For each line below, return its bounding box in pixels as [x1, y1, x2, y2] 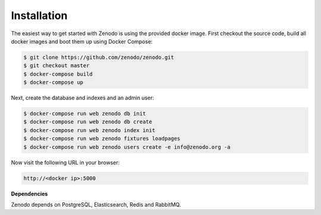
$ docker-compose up [23, 79, 83, 86]
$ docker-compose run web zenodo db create [23, 119, 153, 125]
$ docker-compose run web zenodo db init [23, 110, 146, 117]
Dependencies [11, 190, 48, 197]
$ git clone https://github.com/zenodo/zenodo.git [23, 54, 175, 61]
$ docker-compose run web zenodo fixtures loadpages [23, 135, 181, 142]
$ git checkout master [23, 63, 90, 69]
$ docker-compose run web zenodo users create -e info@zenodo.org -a [23, 144, 231, 150]
